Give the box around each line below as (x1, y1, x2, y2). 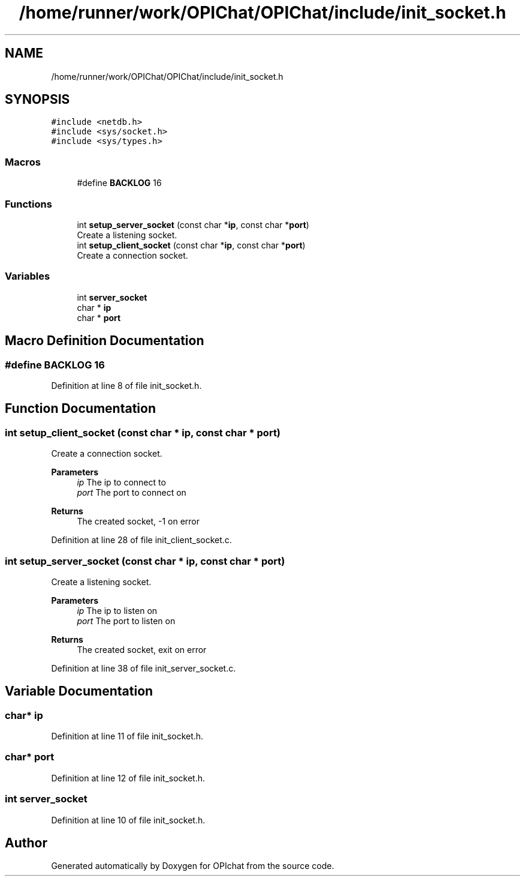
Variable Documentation (5, 684, 153, 699)
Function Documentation (5, 401, 156, 416)
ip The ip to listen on (77, 605, 158, 616)
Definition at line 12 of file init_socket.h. (51, 772, 205, 783)
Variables (5, 270, 50, 283)
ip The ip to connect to (77, 477, 166, 488)
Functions (5, 197, 52, 210)
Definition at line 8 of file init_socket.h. (51, 380, 202, 391)
